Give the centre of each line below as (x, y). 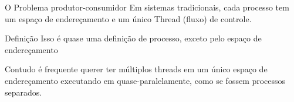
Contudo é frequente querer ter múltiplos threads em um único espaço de (136, 69)
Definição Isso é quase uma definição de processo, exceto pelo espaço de (133, 38)
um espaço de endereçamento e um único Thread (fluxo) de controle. (128, 18)
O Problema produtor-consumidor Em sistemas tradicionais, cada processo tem (147, 7)
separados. (23, 92)
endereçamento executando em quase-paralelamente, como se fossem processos (145, 80)
